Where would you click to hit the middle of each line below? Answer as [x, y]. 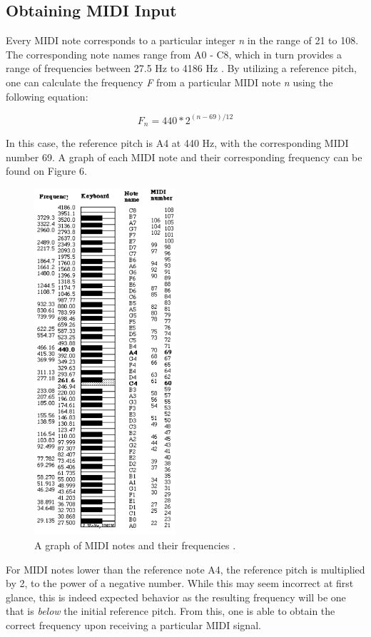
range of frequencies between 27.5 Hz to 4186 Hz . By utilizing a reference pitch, [181, 68]
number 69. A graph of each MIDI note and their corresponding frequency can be [184, 157]
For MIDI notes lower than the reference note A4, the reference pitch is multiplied [185, 569]
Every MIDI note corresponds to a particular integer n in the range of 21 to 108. [182, 40]
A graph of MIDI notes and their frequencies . [135, 545]
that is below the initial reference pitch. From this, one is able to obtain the [171, 611]
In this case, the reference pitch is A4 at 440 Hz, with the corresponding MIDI [177, 143]
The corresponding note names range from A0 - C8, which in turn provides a [174, 54]
